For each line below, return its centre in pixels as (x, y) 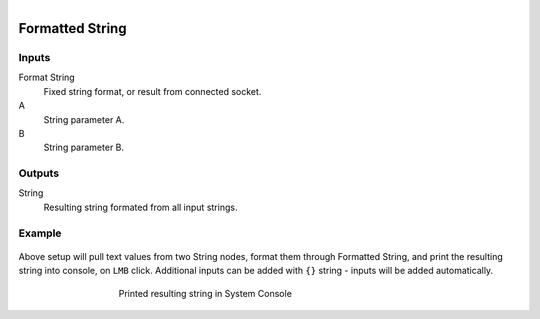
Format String (46, 77)
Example (40, 233)
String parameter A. (84, 119)
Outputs (39, 173)
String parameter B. (84, 147)
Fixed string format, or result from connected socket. (152, 91)
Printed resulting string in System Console (205, 293)
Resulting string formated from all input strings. (140, 207)
